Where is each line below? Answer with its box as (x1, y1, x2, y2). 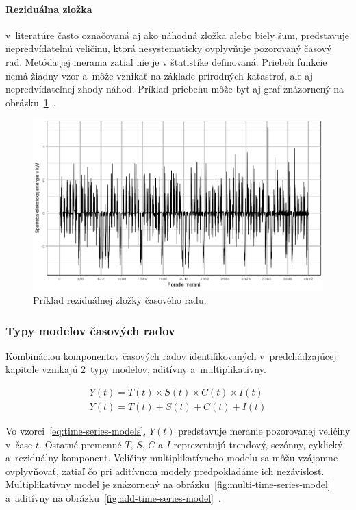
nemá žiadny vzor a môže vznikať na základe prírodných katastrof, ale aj (5, 68, 314, 82)
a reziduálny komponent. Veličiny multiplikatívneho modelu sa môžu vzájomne (5, 450, 338, 465)
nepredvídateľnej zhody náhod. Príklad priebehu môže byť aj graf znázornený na (5, 82, 344, 96)
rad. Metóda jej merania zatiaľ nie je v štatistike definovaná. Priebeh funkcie (5, 54, 327, 69)
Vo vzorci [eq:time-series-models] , (5, 424, 147, 438)
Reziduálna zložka (5, 1, 92, 16)
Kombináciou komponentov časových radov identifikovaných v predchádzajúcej (5, 348, 337, 363)
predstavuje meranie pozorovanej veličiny (178, 424, 351, 438)
